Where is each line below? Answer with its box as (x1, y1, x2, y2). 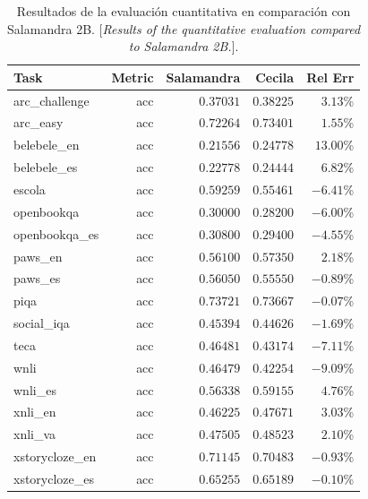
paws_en (13, 246, 63, 265)
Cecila (255, 67, 295, 86)
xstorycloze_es (13, 469, 95, 487)
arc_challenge (13, 90, 90, 109)
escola (13, 180, 46, 198)
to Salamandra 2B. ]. (128, 37, 239, 56)
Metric (111, 67, 154, 86)
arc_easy (13, 113, 64, 132)
